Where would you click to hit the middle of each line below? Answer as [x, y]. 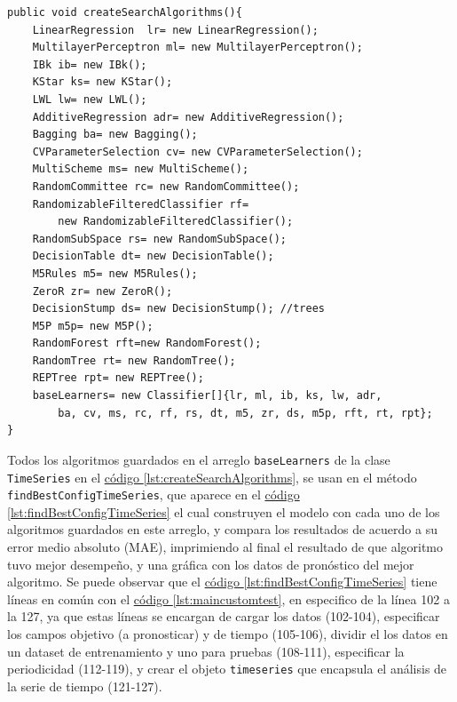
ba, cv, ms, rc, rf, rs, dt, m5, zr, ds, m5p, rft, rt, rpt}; [245, 413]
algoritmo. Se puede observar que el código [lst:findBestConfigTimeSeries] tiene [222, 582]
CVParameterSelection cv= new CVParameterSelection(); [197, 152]
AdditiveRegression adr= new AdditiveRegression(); [188, 117]
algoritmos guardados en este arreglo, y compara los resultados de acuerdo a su [222, 529]
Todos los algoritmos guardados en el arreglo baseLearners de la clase [199, 459]
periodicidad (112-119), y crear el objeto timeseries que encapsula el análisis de [227, 669]
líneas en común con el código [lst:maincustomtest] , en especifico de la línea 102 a [228, 598]
